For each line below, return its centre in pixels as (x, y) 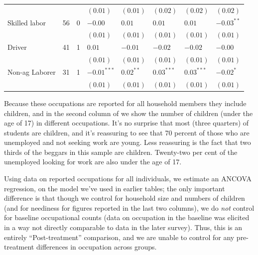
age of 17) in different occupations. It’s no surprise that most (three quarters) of (127, 123)
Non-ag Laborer (32, 71)
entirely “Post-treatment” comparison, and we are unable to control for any (119, 237)
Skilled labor (27, 22)
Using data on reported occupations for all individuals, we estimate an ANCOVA (128, 179)
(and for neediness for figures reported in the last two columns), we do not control (129, 207)
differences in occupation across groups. (96, 247)
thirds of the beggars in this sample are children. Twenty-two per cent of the (121, 152)
